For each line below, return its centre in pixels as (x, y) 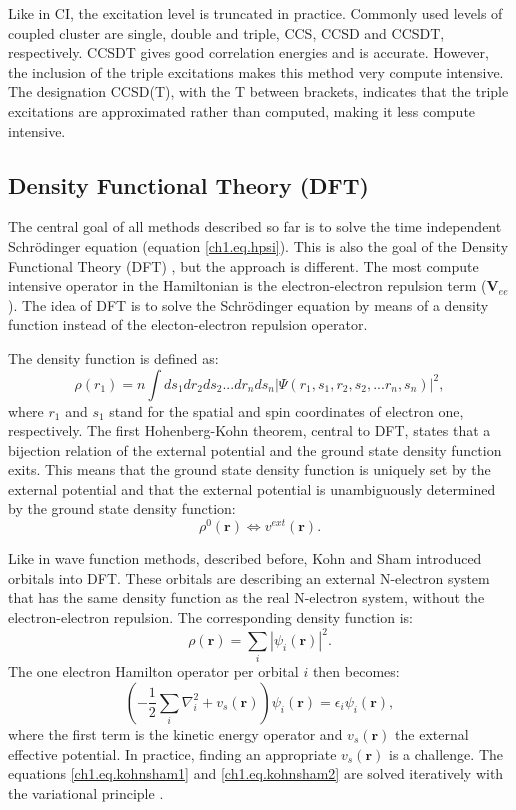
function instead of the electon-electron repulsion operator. (188, 324)
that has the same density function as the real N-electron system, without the (246, 597)
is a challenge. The (445, 753)
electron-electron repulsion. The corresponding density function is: (210, 616)
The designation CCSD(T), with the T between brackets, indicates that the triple (258, 91)
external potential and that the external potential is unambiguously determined (252, 488)
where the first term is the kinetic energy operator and (175, 733)
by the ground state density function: (122, 508)
